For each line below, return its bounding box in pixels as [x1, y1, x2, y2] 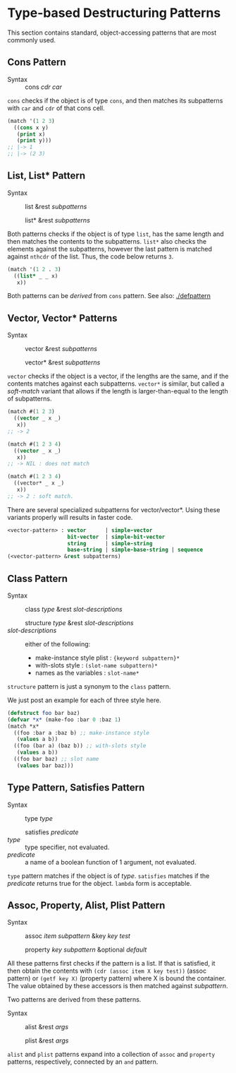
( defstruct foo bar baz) [7, 709, 80, 716]
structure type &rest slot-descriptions [25, 618, 134, 627]
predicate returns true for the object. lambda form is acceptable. [7, 879, 192, 887]
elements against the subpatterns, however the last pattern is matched [7, 244, 213, 253]
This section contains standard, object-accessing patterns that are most [7, 28, 217, 37]
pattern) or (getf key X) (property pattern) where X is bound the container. [7, 974, 227, 983]
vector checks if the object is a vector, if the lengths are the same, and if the [7, 372, 229, 381]
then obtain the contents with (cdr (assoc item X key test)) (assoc [7, 966, 206, 976]
